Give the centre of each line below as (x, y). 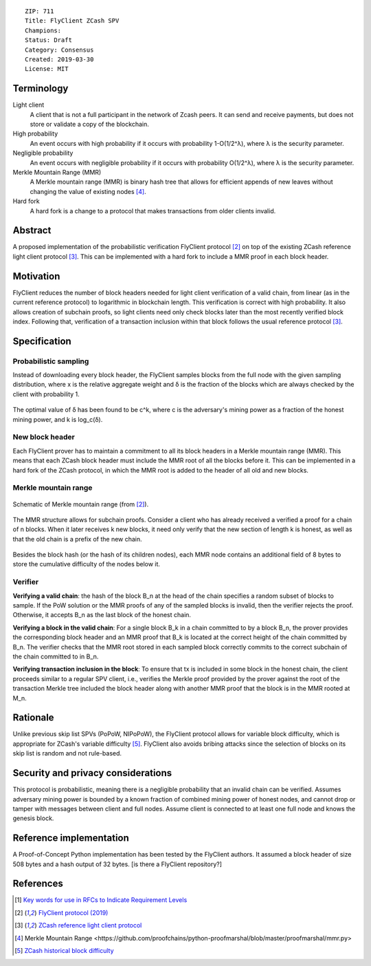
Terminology (41, 88)
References (38, 884)
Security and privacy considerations (92, 773)
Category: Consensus (59, 50)
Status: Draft (48, 40)
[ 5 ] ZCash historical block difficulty (64, 951)
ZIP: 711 (40, 11)
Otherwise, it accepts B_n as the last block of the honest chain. (102, 615)
